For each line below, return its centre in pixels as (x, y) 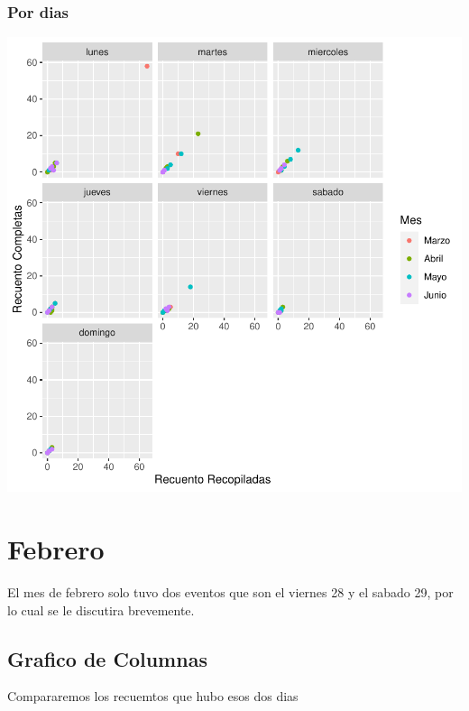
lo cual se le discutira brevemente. (101, 609)
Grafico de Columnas (107, 658)
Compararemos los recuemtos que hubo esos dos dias (153, 696)
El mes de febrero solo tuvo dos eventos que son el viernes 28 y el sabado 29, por (230, 591)
